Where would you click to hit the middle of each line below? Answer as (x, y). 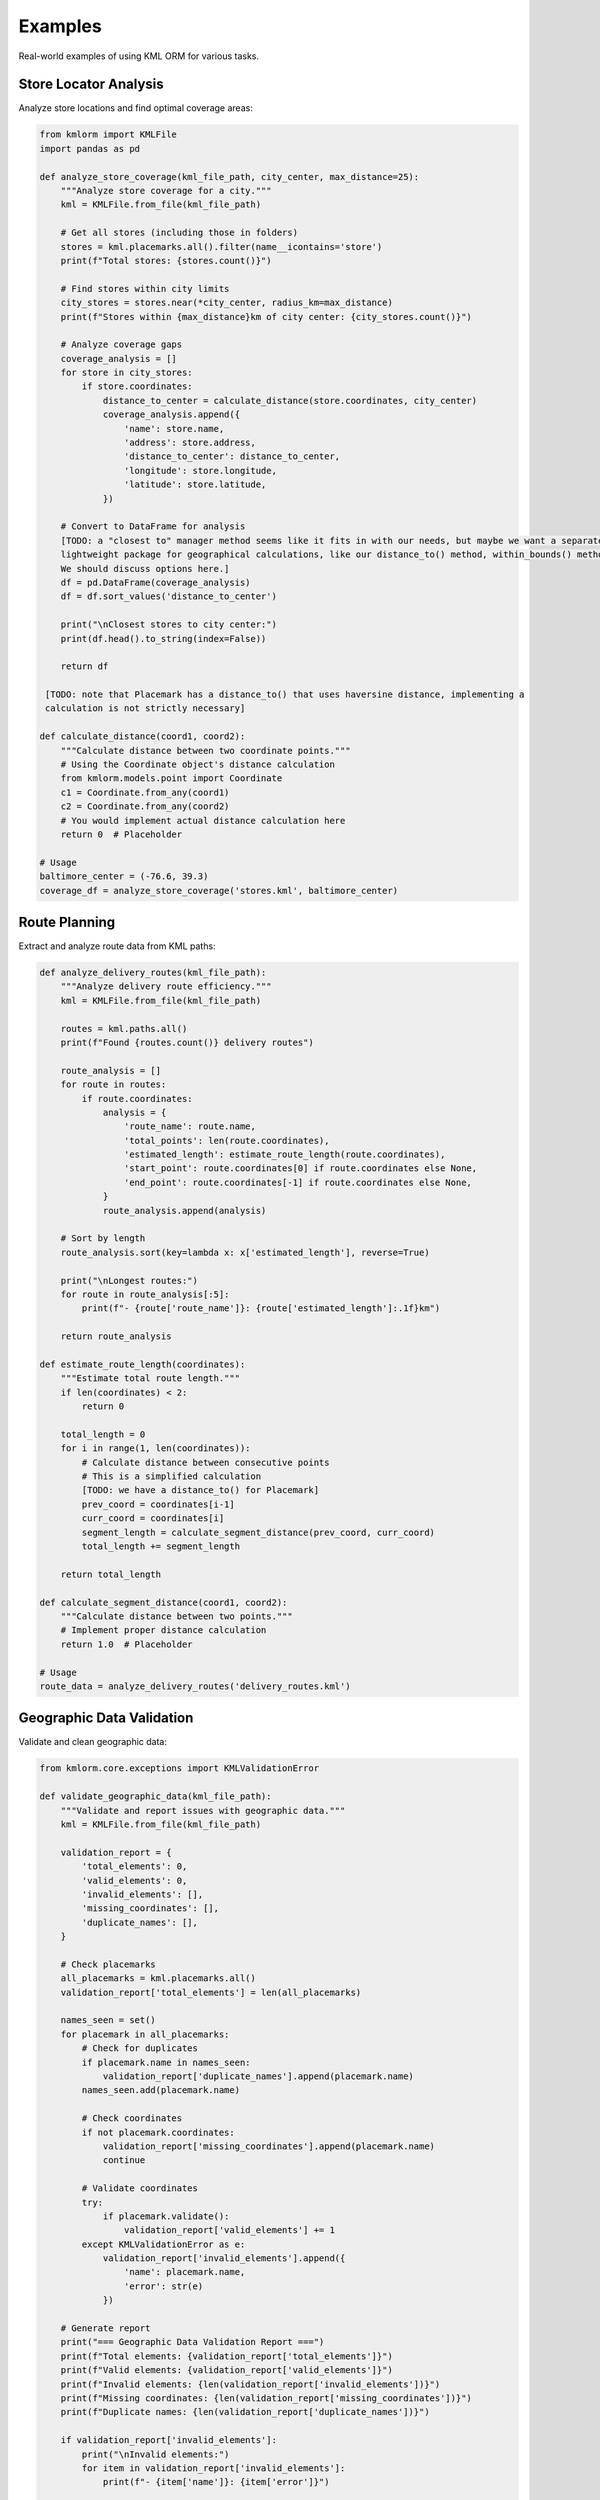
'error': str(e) (163, 2286)
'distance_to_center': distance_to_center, (232, 456)
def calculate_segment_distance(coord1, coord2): (163, 1602)
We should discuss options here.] (145, 568)
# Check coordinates (132, 2118)
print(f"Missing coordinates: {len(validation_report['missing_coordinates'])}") (266, 2398)
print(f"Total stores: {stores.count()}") (166, 260)
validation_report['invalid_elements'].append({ (224, 2258)
